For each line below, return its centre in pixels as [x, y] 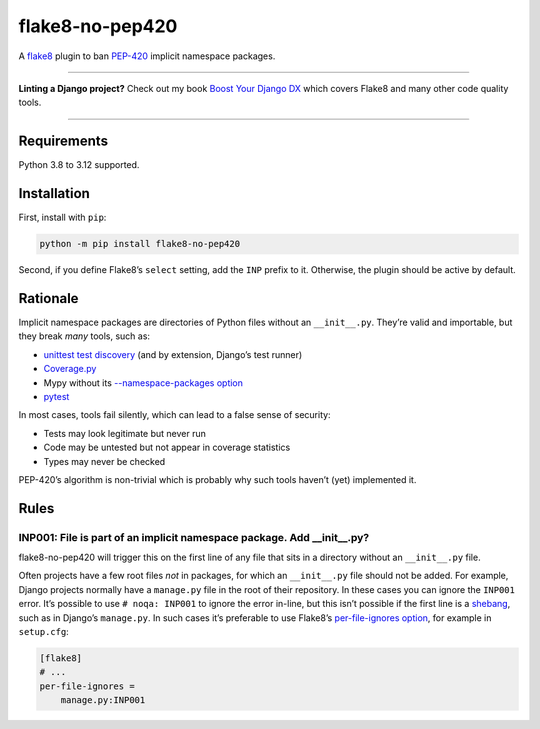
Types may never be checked [104, 461]
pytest [56, 396]
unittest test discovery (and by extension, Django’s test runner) [173, 354]
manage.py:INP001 [103, 700]
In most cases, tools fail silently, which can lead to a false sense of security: [174, 415]
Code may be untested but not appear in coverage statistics [167, 447]
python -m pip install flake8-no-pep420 [139, 244]
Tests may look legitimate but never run [125, 433]
